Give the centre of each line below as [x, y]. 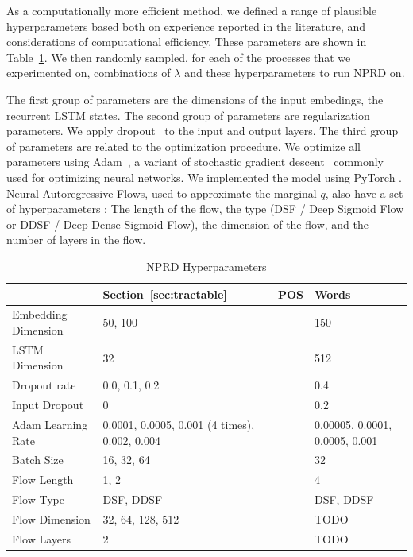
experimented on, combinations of [89, 73]
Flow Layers [41, 538]
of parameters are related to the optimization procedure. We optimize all [183, 146]
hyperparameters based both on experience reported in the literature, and [186, 26]
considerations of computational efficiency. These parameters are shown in [187, 42]
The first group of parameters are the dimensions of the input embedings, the [195, 99]
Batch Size [38, 460]
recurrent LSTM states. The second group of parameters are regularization [188, 115]
